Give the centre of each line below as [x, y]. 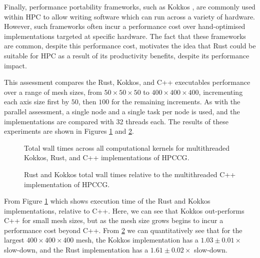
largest [14, 240]
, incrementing [221, 92]
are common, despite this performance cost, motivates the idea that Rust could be [130, 46]
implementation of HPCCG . [67, 184]
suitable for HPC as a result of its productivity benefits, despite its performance [127, 55]
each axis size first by [37, 102]
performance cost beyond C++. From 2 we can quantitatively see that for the [123, 230]
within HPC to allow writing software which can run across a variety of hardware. [129, 16]
